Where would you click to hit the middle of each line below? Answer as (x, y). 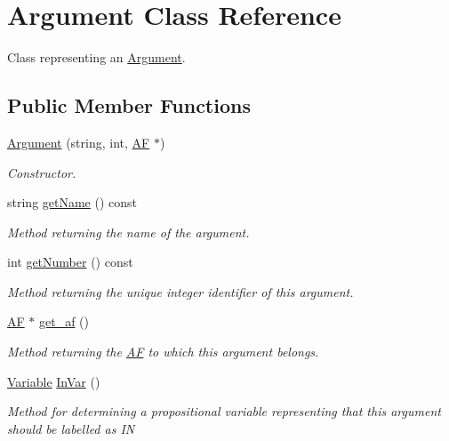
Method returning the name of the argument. (128, 232)
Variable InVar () (54, 381)
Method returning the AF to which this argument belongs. (163, 352)
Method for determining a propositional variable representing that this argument (224, 411)
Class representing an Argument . (96, 57)
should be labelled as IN (71, 428)
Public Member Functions (129, 105)
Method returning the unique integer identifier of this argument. (180, 291)
